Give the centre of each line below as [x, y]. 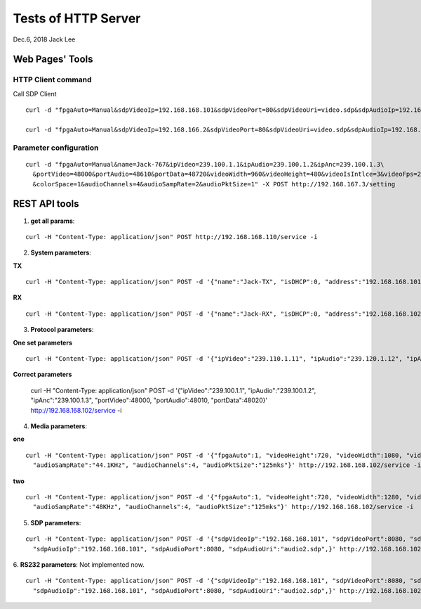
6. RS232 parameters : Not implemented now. [79, 564]
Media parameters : [59, 426]
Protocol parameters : [62, 330]
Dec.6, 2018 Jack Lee [44, 39]
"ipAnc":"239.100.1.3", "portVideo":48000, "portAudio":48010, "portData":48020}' [149, 400]
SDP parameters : [56, 523]
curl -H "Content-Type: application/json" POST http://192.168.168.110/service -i [172, 237]
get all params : [53, 221]
